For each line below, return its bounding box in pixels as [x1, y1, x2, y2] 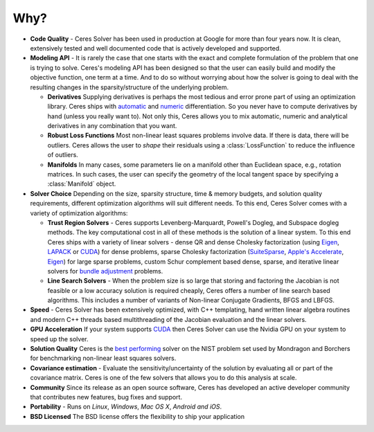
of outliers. [47, 151, 79, 159]
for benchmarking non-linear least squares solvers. [30, 354, 177, 363]
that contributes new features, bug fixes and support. [30, 393, 183, 401]
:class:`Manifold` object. [47, 180, 116, 188]
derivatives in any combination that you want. [47, 122, 177, 130]
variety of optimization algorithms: [30, 208, 128, 217]
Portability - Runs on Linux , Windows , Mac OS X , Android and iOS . [30, 402, 222, 411]
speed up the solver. [30, 334, 89, 343]
